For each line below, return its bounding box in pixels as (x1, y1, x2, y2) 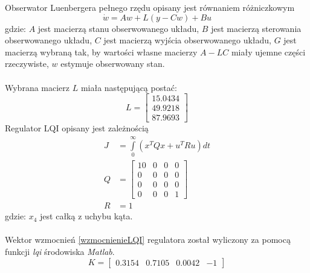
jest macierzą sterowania (211, 22, 302, 34)
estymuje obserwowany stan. (60, 57, 165, 70)
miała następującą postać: (80, 81, 177, 93)
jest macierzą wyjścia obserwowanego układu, (103, 34, 271, 46)
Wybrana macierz (5, 81, 70, 93)
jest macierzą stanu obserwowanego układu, (37, 22, 199, 34)
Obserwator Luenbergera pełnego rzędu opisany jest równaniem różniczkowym (5, 1, 295, 13)
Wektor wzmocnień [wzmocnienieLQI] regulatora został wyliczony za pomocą (5, 233, 291, 246)
